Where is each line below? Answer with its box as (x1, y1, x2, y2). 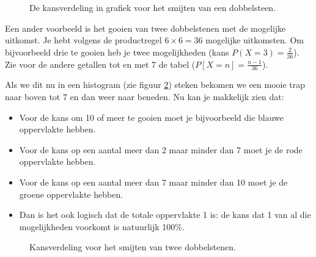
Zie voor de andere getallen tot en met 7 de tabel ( (5, 57, 196, 70)
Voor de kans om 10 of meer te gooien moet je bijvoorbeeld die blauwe (19, 110, 284, 123)
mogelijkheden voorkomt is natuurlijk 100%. (19, 220, 185, 233)
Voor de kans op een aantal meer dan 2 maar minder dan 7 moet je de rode (19, 143, 303, 156)
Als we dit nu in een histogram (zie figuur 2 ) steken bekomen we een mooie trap (5, 78, 306, 91)
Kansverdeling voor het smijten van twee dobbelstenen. (29, 241, 236, 253)
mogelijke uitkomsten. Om (205, 34, 304, 46)
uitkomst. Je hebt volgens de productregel (5, 34, 162, 46)
